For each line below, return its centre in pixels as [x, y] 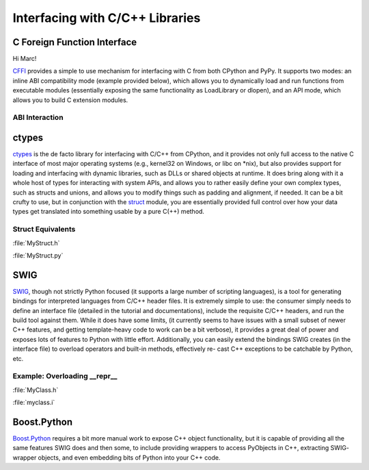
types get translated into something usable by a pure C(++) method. [109, 212]
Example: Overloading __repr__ [65, 376]
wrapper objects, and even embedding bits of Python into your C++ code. [117, 457]
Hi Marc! [25, 59]
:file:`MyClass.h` [36, 390]
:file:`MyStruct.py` [38, 255]
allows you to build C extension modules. [70, 100]
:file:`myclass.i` [34, 403]
